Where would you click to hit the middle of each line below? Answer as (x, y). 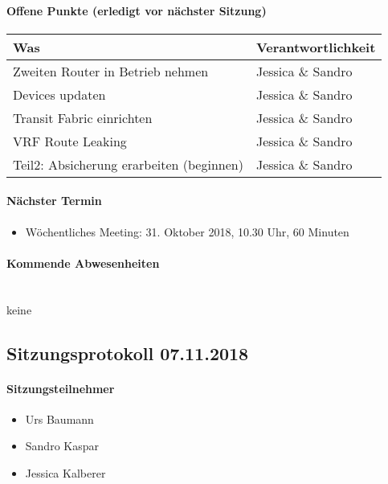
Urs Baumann (59, 418)
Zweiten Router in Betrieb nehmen (111, 71)
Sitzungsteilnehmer (61, 388)
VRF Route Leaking (70, 141)
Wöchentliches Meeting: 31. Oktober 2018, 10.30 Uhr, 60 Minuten (187, 231)
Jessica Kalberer (65, 472)
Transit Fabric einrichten (83, 117)
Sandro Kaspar (62, 446)
